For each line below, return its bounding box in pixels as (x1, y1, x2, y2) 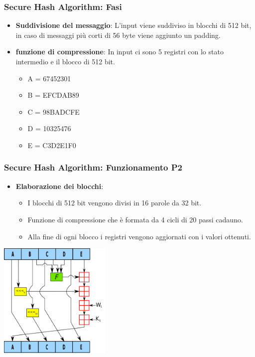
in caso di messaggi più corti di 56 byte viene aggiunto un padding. (15, 29, 221, 40)
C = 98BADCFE (27, 106, 80, 117)
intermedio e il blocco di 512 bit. (15, 56, 115, 66)
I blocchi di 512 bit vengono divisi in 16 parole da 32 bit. (27, 197, 202, 208)
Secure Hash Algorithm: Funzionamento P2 (4, 161, 182, 174)
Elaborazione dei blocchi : (15, 180, 104, 191)
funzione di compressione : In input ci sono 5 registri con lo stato (15, 46, 224, 57)
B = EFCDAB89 (27, 90, 79, 100)
